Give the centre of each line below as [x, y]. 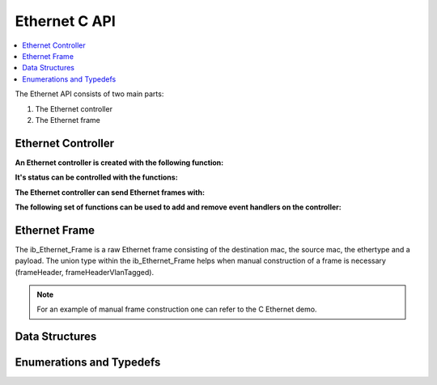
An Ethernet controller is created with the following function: [119, 163]
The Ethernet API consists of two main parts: [89, 94]
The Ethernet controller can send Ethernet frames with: [110, 192]
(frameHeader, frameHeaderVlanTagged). [84, 272]
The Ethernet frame [68, 120]
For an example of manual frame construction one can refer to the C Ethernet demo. [177, 309]
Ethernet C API [66, 21]
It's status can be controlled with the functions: [96, 177]
